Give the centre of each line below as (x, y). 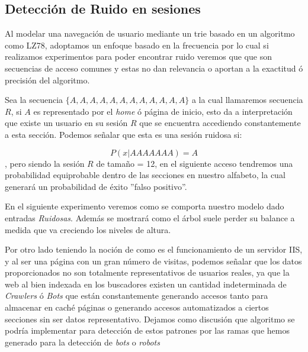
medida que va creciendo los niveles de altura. (88, 229)
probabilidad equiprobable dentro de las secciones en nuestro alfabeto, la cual (145, 175)
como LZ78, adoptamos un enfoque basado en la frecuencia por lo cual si (137, 45)
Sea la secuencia (34, 100)
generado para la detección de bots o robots (82, 342)
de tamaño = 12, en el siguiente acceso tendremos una (195, 163)
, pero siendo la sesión (45, 163)
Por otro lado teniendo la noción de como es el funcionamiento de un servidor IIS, (154, 249)
